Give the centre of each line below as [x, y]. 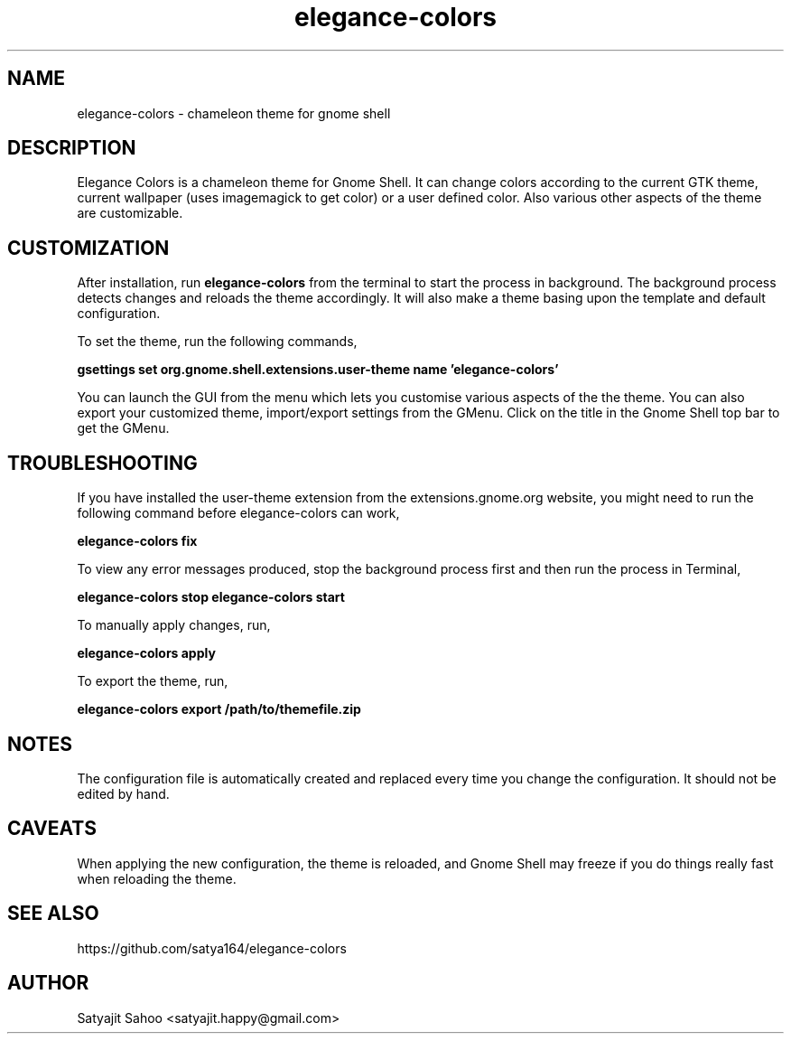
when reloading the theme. [157, 878]
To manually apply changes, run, [174, 625]
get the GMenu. [123, 428]
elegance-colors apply [146, 653]
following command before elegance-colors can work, [238, 513]
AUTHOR [48, 983]
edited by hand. [123, 793]
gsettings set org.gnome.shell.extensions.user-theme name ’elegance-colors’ [318, 370]
